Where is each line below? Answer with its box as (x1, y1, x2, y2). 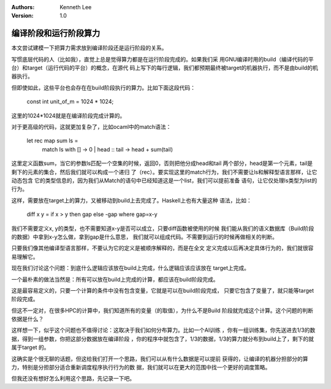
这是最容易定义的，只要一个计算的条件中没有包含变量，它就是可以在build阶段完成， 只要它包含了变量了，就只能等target (11, 287, 314, 294)
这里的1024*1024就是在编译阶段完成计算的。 (11, 112, 126, 119)
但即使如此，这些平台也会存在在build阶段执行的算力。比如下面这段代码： (11, 83, 196, 91)
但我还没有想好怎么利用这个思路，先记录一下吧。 (11, 375, 135, 382)
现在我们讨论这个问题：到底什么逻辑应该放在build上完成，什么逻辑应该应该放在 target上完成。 (11, 264, 250, 272)
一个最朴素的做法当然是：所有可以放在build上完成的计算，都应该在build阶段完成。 (11, 275, 219, 283)
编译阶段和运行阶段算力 (11, 28, 101, 39)
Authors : (11, 4, 35, 10)
